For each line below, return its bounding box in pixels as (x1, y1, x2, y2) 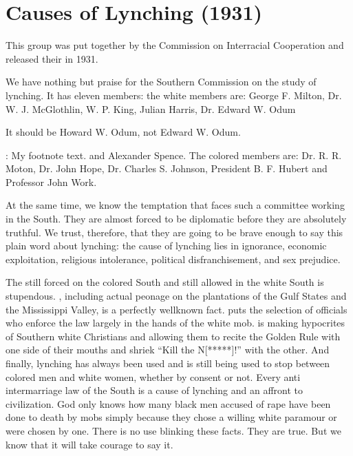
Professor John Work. (6, 174, 97, 189)
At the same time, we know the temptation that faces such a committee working (6, 198, 345, 212)
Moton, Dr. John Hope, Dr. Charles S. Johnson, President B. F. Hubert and (6, 161, 328, 176)
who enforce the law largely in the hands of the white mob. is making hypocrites (6, 315, 345, 330)
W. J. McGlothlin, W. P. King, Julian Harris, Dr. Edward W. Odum (6, 101, 296, 116)
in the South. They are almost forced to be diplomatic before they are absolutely (6, 211, 347, 226)
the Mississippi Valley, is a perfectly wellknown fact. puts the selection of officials (6, 302, 347, 316)
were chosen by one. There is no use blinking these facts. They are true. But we (6, 423, 341, 437)
